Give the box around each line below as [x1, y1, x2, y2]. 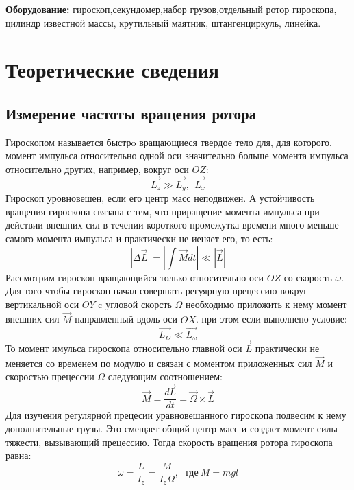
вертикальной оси [5, 296, 79, 311]
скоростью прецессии [5, 369, 94, 384]
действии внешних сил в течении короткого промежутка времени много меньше [5, 218, 339, 232]
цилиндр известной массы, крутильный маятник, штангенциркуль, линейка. [5, 15, 321, 30]
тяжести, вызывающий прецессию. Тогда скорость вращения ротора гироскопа [5, 434, 333, 449]
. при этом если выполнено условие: [196, 312, 347, 326]
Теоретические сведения [5, 56, 219, 84]
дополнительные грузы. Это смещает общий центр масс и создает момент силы [5, 421, 338, 435]
